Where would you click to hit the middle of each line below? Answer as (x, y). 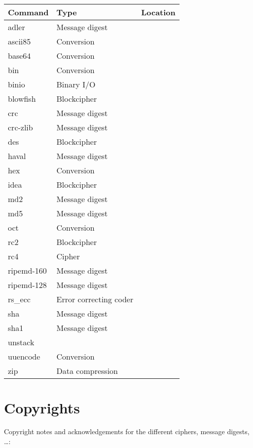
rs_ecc (19, 299)
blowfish (22, 99)
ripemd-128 (27, 285)
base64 (19, 56)
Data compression (87, 371)
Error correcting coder (95, 299)
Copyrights (42, 408)
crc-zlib (20, 127)
